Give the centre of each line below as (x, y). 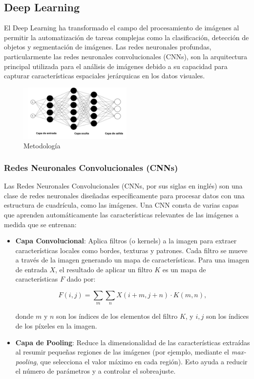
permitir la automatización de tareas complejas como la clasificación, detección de (127, 37)
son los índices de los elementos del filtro (117, 316)
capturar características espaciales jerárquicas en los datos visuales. (105, 76)
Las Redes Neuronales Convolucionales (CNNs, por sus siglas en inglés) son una (123, 186)
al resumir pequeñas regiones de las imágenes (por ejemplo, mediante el (122, 352)
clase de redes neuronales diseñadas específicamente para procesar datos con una (124, 195)
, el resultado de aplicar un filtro (104, 269)
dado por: (81, 279)
